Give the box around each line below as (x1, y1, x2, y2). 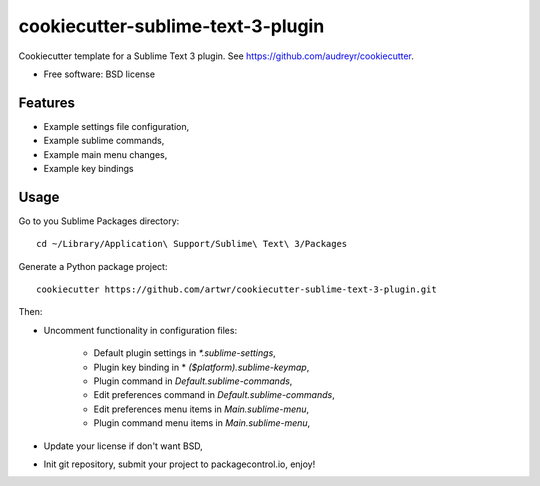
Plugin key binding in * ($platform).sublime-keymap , (93, 361, 310, 373)
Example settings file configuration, (43, 120, 190, 132)
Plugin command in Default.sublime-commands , (93, 375, 293, 387)
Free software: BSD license (43, 68, 155, 80)
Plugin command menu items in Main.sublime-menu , (93, 417, 311, 429)
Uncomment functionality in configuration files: (43, 324, 238, 336)
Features (18, 94, 75, 111)
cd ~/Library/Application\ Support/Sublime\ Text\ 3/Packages (36, 238, 348, 250)
